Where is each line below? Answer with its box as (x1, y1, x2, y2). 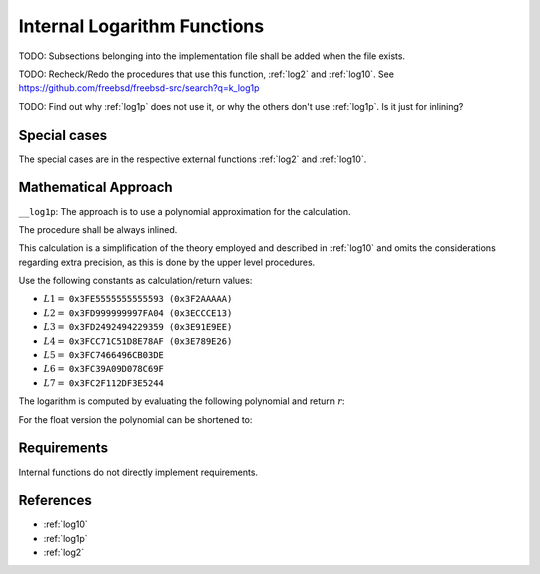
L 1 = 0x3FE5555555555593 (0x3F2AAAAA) (43, 293, 233, 305)
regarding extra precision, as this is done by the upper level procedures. (18, 256, 316, 268)
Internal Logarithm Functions (18, 15, 265, 37)
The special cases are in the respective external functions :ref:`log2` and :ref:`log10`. (18, 153, 367, 165)
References (18, 492, 92, 509)
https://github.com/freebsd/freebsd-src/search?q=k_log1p (18, 82, 260, 94)
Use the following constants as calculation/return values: (18, 275, 253, 287)
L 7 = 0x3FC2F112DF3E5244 (43, 377, 164, 389)
